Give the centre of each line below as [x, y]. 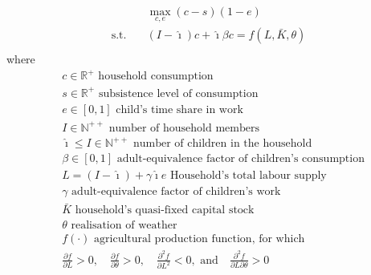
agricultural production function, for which [200, 239]
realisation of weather [124, 226]
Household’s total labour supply [249, 176]
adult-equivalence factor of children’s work [176, 192]
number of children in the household [223, 144]
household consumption [156, 77]
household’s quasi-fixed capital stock [165, 210]
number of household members [184, 128]
